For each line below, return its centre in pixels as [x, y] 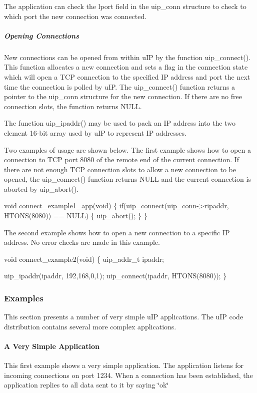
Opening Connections [41, 35]
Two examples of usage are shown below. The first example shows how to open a [127, 149]
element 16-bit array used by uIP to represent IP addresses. [95, 132]
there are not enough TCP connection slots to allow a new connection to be [120, 169]
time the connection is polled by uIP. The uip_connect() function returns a [120, 86]
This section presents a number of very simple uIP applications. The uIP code [124, 317]
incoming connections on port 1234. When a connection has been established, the [128, 375]
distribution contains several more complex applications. [90, 326]
